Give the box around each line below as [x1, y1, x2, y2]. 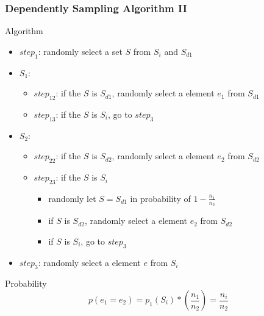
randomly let [48, 192, 96, 204]
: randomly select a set [38, 45, 123, 57]
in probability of [130, 192, 191, 204]
